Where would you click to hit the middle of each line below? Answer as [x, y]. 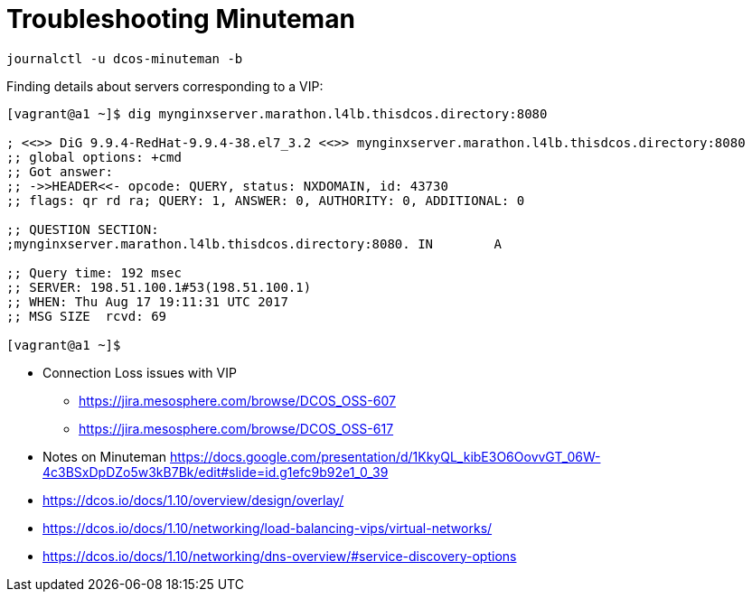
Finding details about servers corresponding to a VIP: [165, 86]
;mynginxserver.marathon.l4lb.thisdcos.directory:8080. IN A [254, 243]
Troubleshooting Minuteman [181, 19]
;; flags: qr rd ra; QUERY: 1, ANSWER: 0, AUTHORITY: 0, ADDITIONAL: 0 [266, 200]
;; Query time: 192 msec [94, 272]
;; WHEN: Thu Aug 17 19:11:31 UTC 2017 [147, 301]
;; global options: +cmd [94, 157]
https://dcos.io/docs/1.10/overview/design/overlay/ [193, 500]
